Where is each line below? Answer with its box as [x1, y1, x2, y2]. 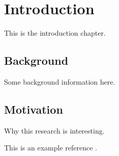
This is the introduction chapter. [4, 28, 106, 38]
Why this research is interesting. [4, 125, 105, 136]
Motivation [4, 101, 63, 117]
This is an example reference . [4, 142, 97, 153]
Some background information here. [4, 76, 115, 87]
